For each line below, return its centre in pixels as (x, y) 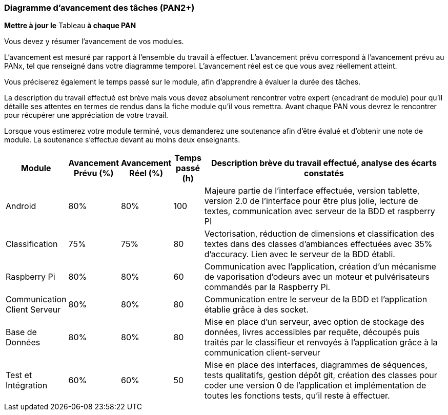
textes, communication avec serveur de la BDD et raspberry (320, 211)
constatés (324, 173)
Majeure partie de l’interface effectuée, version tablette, (312, 191)
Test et (19, 375)
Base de (21, 332)
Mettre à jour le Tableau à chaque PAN (70, 26)
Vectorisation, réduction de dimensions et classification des (319, 234)
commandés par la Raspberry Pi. (267, 287)
